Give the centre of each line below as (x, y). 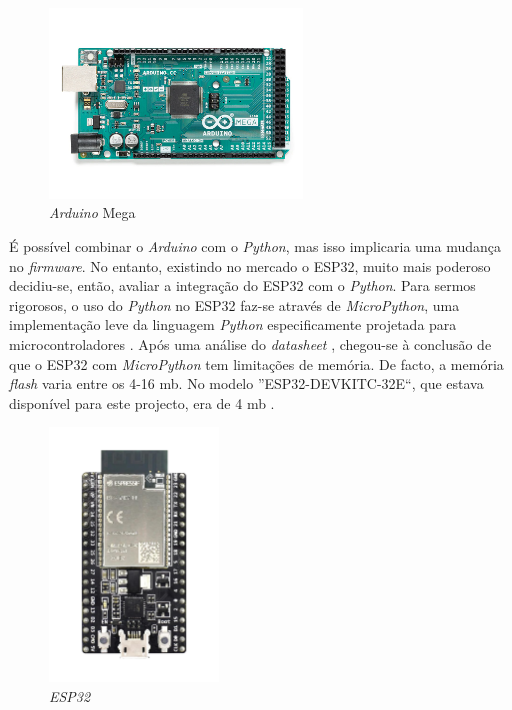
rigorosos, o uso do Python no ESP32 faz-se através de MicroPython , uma (234, 304)
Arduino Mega (92, 212)
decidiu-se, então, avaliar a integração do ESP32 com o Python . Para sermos (242, 285)
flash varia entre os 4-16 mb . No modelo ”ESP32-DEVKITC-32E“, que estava (246, 383)
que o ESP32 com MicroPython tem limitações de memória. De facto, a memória (256, 363)
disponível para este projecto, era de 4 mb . (142, 402)
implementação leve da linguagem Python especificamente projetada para (233, 324)
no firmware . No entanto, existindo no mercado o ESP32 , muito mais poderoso (250, 265)
